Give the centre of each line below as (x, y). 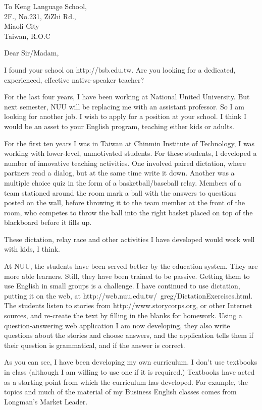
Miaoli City (22, 26)
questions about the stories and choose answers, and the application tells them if (129, 335)
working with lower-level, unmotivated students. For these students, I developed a (130, 153)
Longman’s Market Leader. (46, 401)
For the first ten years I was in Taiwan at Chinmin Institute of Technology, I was (129, 143)
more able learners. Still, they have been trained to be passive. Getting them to (127, 276)
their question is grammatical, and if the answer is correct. (95, 345)
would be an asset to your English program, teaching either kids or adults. (119, 126)
